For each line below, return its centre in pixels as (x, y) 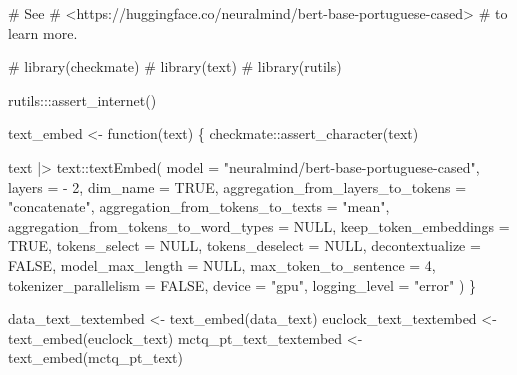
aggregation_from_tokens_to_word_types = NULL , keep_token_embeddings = (259, 225)
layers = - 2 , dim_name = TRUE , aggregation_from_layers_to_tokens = (237, 186)
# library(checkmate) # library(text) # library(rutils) (175, 66)
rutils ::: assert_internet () (82, 99)
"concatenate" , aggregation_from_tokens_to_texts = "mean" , (199, 206)
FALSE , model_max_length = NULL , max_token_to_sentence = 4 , (222, 264)
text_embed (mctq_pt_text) (96, 357)
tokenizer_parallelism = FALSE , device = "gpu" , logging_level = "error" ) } (242, 284)
